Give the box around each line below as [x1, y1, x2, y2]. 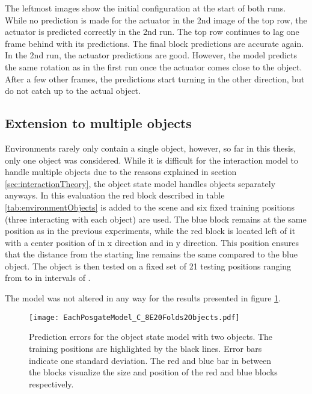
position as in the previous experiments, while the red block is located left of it [5, 224, 296, 237]
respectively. [29, 377, 74, 390]
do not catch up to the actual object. [5, 84, 141, 97]
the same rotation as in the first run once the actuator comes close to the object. [5, 60, 302, 73]
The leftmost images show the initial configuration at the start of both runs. [5, 2, 286, 14]
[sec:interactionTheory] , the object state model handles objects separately [5, 177, 276, 189]
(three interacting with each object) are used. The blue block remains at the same [5, 212, 307, 225]
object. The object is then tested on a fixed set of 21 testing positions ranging [5, 259, 292, 272]
